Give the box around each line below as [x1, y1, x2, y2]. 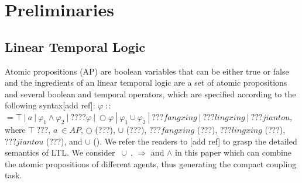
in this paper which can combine [175, 146, 291, 159]
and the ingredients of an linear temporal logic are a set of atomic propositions [5, 76, 287, 89]
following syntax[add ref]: [5, 99, 95, 111]
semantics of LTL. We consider [5, 146, 115, 159]
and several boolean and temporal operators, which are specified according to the [5, 87, 296, 100]
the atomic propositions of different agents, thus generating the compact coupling [5, 157, 297, 170]
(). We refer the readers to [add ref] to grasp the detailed [93, 135, 297, 147]
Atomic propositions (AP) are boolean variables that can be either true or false [5, 65, 289, 77]
